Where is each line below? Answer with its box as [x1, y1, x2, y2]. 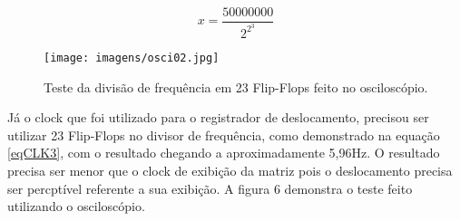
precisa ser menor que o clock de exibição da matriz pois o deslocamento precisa [7, 161, 453, 179]
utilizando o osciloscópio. [7, 197, 145, 216]
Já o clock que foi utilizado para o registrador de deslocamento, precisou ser [7, 108, 429, 127]
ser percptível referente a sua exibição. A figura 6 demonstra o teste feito [7, 178, 413, 197]
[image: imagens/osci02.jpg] [44, 51, 220, 64]
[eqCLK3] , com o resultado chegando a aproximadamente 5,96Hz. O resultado [7, 143, 440, 162]
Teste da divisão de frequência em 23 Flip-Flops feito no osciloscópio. [44, 77, 428, 96]
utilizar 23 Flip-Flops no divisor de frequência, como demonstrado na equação [7, 125, 440, 144]
